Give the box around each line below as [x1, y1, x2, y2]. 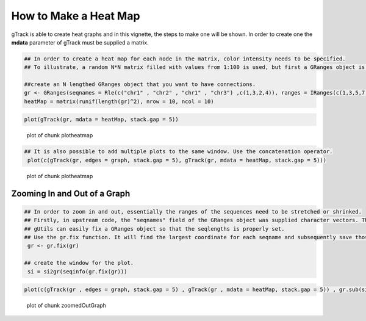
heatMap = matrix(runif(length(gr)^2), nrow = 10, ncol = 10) [24, 98, 214, 105]
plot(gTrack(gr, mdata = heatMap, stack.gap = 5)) [24, 116, 179, 123]
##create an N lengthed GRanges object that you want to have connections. [24, 81, 256, 88]
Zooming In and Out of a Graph [11, 188, 131, 198]
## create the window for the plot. [24, 259, 134, 267]
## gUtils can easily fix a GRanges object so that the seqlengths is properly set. [24, 225, 285, 232]
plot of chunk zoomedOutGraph [26, 302, 107, 309]
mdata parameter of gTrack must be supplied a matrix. [11, 38, 149, 46]
